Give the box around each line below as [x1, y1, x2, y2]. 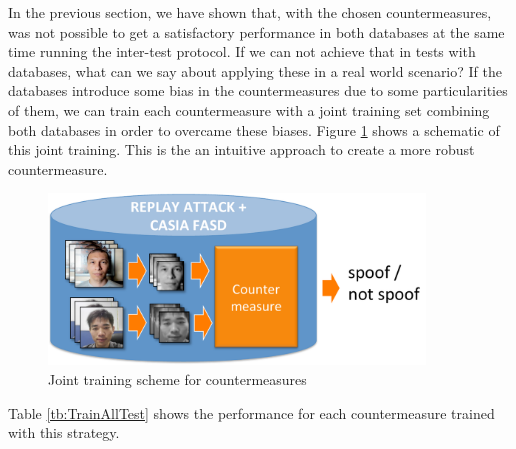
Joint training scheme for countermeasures [48, 368, 307, 389]
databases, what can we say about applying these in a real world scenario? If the [8, 60, 502, 81]
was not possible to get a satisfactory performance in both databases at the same [8, 21, 505, 42]
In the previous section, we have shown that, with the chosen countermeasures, [8, 2, 492, 22]
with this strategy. [8, 422, 120, 443]
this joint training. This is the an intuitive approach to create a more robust [8, 139, 475, 160]
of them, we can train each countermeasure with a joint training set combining [8, 99, 490, 120]
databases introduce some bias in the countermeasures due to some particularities [8, 80, 508, 101]
